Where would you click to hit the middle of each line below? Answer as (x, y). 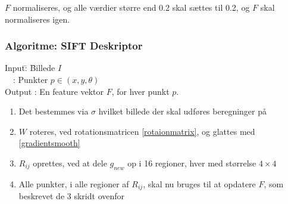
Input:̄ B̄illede (30, 68)
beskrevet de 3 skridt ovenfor (72, 196)
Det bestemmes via (54, 111)
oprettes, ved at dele (70, 163)
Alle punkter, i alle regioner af (74, 183)
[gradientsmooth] (49, 143)
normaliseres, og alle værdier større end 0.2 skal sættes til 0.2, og (131, 7)
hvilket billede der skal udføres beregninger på (183, 111)
